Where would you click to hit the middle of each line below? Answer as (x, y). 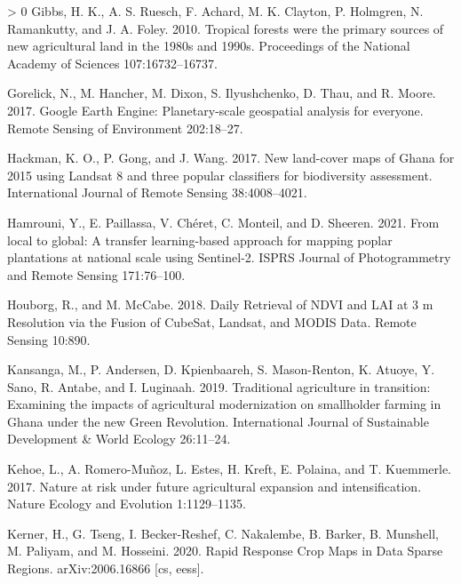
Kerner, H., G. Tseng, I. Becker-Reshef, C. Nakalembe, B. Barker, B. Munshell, (223, 533)
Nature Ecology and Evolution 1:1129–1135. (127, 504)
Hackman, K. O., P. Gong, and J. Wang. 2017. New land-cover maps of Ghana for (231, 158)
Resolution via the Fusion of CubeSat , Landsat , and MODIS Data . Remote (212, 321)
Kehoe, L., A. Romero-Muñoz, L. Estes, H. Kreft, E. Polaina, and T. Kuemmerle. (229, 469)
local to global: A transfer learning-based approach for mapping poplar (200, 240)
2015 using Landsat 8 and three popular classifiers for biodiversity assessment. (220, 175)
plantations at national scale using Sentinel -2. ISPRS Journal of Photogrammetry (229, 257)
